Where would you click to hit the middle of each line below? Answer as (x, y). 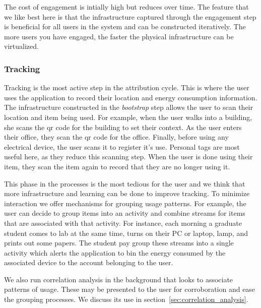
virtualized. (21, 46)
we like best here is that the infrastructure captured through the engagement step (130, 16)
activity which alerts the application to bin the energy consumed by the (115, 252)
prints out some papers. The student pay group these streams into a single (119, 243)
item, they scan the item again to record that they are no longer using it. (117, 166)
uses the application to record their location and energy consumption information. (131, 97)
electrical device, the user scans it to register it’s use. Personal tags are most (122, 146)
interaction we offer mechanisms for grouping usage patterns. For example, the (125, 203)
